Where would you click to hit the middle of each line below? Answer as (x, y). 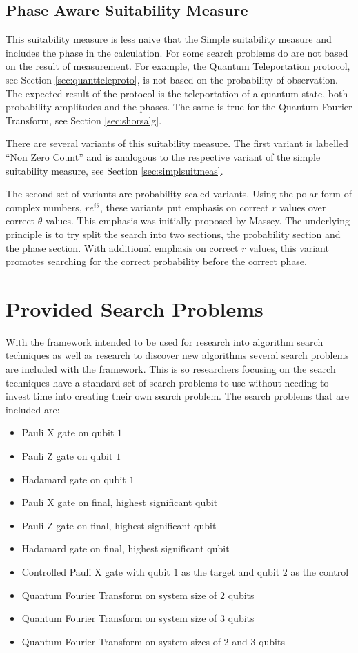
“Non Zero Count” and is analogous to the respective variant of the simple (163, 156)
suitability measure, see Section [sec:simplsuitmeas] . (115, 170)
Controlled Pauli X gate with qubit (96, 571)
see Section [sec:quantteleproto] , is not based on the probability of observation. (172, 79)
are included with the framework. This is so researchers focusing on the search (171, 369)
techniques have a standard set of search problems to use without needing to (167, 382)
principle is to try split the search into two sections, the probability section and (173, 234)
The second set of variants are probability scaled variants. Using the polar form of (179, 194)
